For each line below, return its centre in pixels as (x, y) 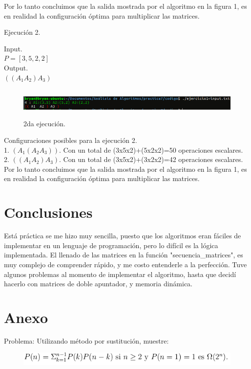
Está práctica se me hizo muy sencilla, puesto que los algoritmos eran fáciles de (123, 236)
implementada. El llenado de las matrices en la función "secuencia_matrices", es (124, 255)
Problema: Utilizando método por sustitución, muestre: (86, 340)
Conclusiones (48, 212)
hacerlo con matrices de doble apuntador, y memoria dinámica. (98, 284)
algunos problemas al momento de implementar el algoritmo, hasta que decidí (120, 274)
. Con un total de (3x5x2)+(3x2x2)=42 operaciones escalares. (151, 159)
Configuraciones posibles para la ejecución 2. (71, 140)
